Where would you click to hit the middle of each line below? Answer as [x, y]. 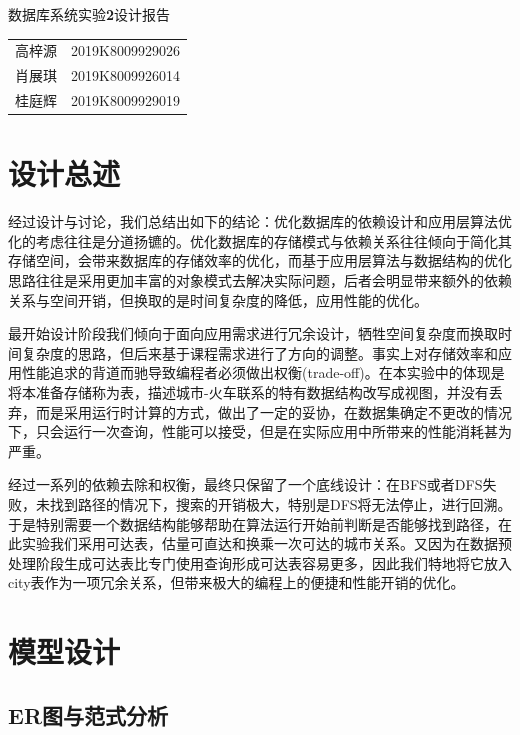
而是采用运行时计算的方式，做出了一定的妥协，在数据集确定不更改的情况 [273, 411]
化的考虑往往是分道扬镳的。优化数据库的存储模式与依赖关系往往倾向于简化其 [260, 240]
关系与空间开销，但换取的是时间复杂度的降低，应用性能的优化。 [218, 299]
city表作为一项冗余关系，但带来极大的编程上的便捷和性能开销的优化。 [236, 582]
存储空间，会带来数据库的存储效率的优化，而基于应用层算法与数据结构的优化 [260, 260]
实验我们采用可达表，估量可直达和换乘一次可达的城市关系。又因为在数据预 [266, 543]
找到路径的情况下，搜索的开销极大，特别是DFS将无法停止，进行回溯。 [280, 503]
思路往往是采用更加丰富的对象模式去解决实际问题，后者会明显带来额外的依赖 [260, 280]
